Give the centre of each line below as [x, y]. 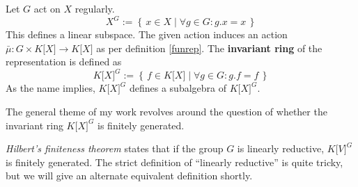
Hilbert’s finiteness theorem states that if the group [115, 148]
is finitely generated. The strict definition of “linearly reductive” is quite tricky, [174, 162]
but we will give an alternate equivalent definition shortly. [129, 176]
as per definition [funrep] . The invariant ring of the [209, 48]
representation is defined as [64, 62]
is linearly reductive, [281, 148]
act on [47, 8]
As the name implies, [50, 88]
